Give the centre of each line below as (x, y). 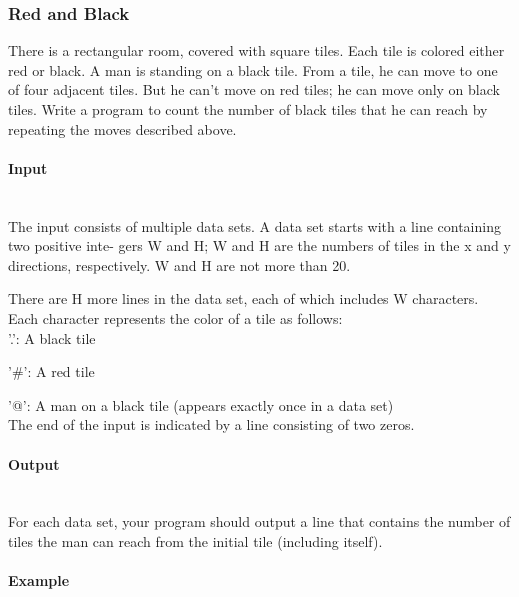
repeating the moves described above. (122, 128)
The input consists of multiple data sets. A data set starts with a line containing (254, 225)
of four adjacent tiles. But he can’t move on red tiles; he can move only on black (254, 89)
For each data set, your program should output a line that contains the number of (259, 521)
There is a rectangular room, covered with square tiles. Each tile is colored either (256, 50)
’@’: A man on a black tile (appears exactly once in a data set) (201, 404)
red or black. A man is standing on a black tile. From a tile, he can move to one (253, 69)
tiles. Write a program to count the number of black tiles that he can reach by (248, 109)
